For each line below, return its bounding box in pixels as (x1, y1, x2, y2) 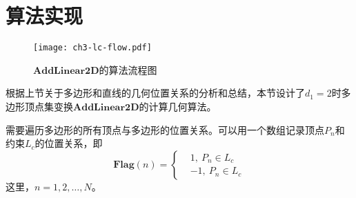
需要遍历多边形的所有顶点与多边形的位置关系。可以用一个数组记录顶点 (6, 122, 324, 137)
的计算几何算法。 (139, 99, 217, 113)
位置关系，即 (44, 136, 103, 150)
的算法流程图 (99, 62, 157, 77)
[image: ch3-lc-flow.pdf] (33, 43, 152, 53)
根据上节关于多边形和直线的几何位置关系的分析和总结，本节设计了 (6, 86, 305, 100)
